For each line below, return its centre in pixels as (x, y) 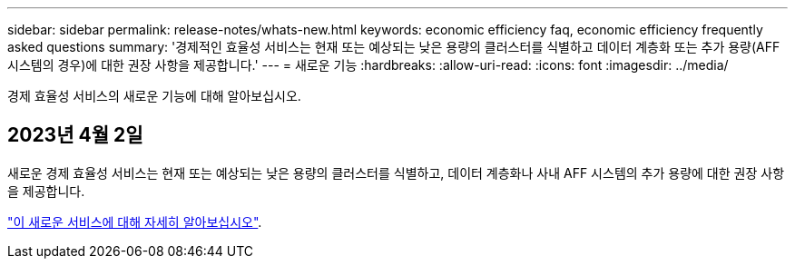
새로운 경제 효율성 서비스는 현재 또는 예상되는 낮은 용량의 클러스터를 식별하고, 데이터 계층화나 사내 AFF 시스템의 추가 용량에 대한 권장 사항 (396, 172)
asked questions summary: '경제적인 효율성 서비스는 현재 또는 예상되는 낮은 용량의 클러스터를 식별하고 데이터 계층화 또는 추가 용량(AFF (394, 47)
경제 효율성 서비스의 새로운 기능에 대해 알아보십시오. (154, 96)
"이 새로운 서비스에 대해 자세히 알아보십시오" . (135, 222)
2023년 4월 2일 (75, 135)
